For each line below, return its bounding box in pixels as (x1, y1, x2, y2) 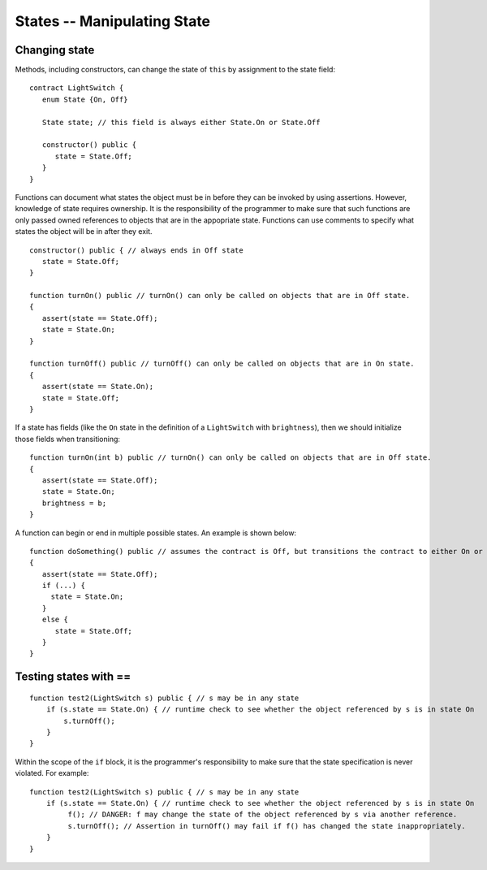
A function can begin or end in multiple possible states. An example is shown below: (15, 528, 296, 538)
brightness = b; (41, 498, 107, 508)
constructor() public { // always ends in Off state (29, 245, 243, 255)
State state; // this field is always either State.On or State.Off (41, 118, 321, 127)
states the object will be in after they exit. (15, 227, 153, 236)
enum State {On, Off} (41, 94, 128, 104)
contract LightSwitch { (29, 84, 124, 93)
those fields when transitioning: (15, 434, 121, 444)
